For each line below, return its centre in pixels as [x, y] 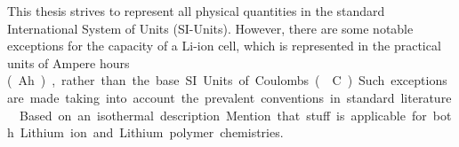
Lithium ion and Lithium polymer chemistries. [152, 132]
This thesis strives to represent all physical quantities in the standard [196, 11]
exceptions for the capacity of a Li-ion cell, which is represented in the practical [224, 46]
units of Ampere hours [68, 62]
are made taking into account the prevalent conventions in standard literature [229, 97]
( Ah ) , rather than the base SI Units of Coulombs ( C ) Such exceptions [227, 80]
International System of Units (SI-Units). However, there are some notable [210, 28]
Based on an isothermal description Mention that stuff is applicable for [223, 115]
